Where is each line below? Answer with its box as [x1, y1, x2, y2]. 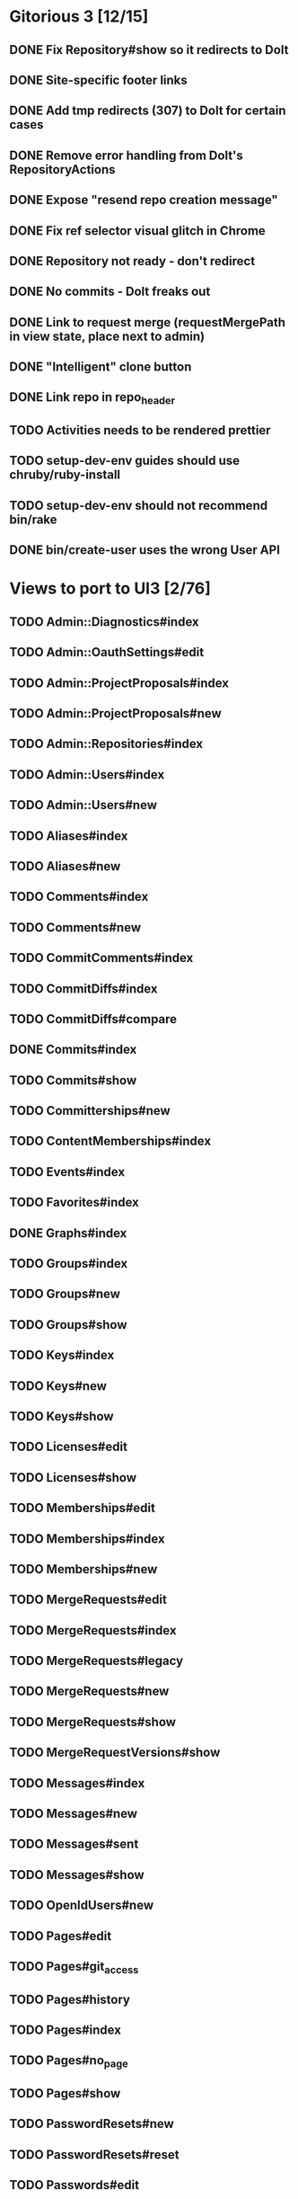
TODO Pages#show [9, 2086, 121, 2101]
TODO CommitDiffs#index [9, 981, 159, 996]
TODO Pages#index [9, 2022, 121, 2037]
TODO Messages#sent [9, 1837, 139, 1852]
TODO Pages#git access [9, 1959, 139, 1977]
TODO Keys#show [9, 1409, 114, 1424]
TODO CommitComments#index [9, 950, 194, 966]
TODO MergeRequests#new [9, 1684, 170, 1699]
